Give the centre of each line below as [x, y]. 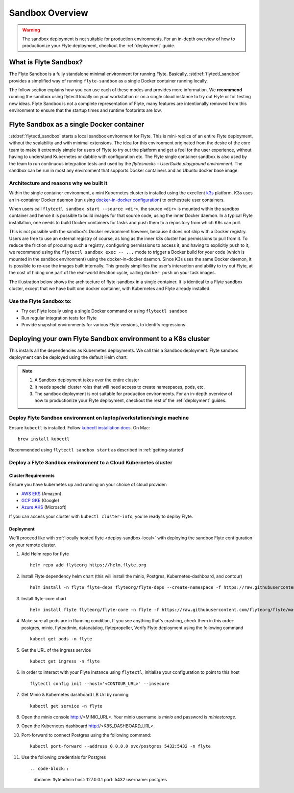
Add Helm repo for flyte [45, 554]
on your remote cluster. [33, 545]
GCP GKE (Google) [40, 501]
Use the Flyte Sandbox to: [40, 301]
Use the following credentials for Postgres [64, 757]
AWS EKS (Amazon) [41, 494]
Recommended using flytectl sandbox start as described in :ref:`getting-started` [97, 450]
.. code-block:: [49, 768]
